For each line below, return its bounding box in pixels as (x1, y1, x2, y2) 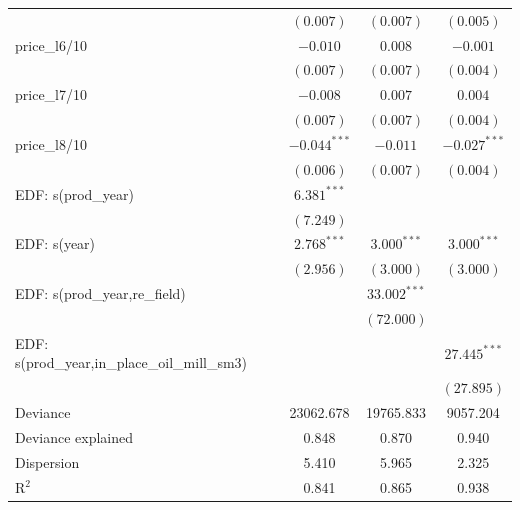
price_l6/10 (15, 34, 87, 55)
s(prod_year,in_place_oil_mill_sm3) (15, 352, 248, 373)
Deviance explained (15, 426, 134, 447)
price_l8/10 (15, 133, 87, 154)
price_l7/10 (15, 84, 87, 105)
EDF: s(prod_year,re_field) (15, 283, 186, 304)
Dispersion (15, 451, 80, 472)
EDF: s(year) (15, 233, 96, 254)
